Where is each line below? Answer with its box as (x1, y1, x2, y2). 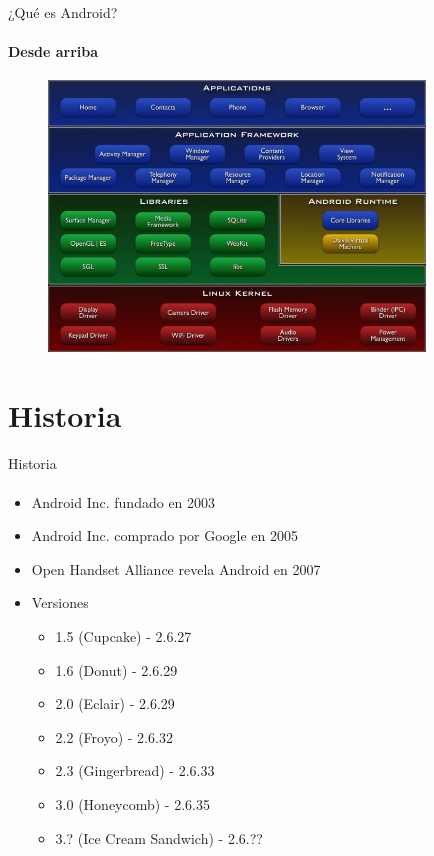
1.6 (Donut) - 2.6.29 (55, 659, 178, 680)
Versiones (31, 592, 89, 613)
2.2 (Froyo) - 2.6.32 (55, 726, 173, 747)
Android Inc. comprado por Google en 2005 (31, 525, 299, 546)
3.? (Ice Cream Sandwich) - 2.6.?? (55, 827, 263, 848)
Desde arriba (8, 41, 99, 62)
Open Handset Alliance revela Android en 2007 (31, 558, 321, 579)
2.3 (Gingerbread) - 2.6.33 (55, 760, 215, 781)
